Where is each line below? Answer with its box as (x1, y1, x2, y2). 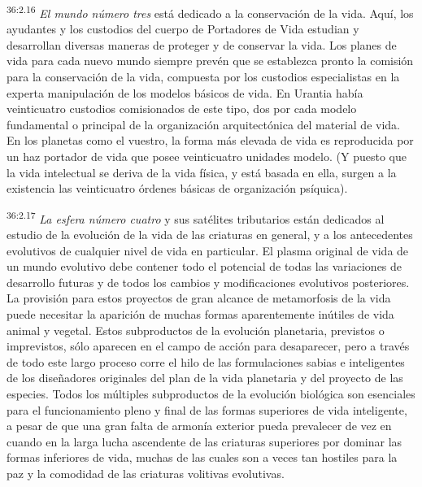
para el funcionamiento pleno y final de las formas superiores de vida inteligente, (7, 401, 407, 418)
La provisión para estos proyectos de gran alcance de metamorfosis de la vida (7, 289, 391, 307)
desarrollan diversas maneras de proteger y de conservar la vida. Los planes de (7, 36, 397, 53)
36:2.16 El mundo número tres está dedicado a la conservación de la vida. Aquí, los (7, 2, 414, 21)
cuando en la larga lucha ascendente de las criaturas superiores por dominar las (7, 433, 402, 450)
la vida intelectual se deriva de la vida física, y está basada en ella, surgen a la (7, 163, 397, 180)
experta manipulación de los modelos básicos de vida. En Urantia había (7, 84, 363, 101)
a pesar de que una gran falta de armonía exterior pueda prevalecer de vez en (7, 417, 392, 434)
